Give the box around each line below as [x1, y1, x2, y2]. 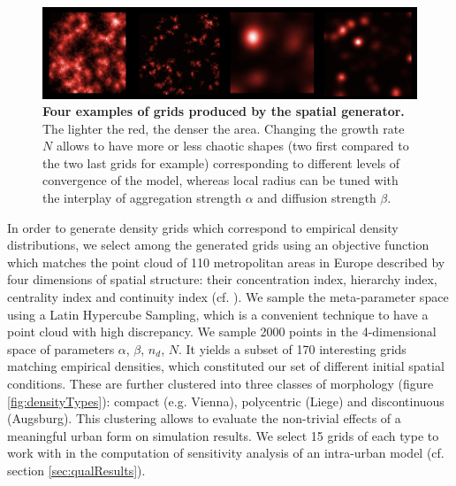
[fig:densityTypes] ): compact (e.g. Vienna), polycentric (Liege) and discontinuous [7, 391, 445, 410]
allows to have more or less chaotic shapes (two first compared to [56, 136, 409, 155]
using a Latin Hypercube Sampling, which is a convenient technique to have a [7, 305, 429, 323]
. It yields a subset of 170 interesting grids [178, 339, 407, 358]
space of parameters [7, 339, 115, 358]
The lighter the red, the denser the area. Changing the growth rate [42, 119, 405, 137]
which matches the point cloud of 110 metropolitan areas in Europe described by [7, 252, 445, 271]
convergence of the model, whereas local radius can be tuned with [42, 171, 399, 189]
